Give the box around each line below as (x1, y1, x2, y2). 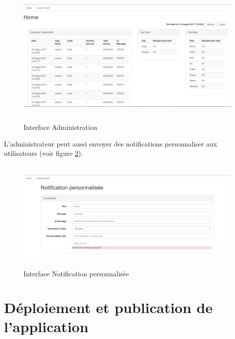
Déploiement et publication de (4, 297, 213, 317)
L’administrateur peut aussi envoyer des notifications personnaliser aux (4, 138, 217, 148)
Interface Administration (23, 122, 97, 132)
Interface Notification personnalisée (23, 268, 129, 279)
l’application (4, 316, 89, 337)
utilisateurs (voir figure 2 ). (4, 148, 83, 158)
